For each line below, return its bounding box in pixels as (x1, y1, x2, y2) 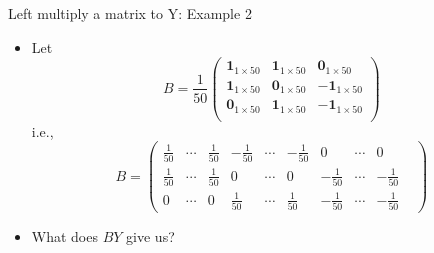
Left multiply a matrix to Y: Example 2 (8, 3, 252, 23)
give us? (126, 226, 175, 246)
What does (31, 226, 98, 246)
